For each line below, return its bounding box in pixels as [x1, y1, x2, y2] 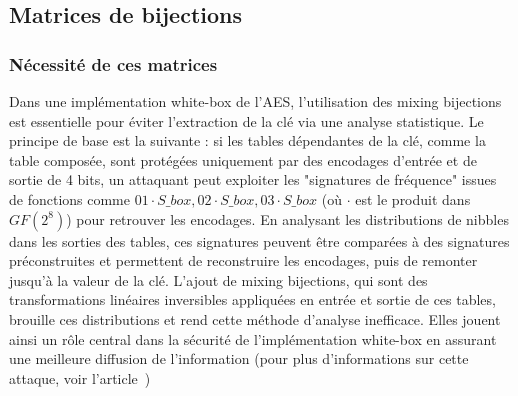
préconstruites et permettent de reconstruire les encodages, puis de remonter [9, 250, 478, 271]
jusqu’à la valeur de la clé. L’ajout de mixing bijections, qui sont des [9, 269, 428, 290]
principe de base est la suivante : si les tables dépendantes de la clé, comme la [9, 130, 486, 151]
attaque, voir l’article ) [9, 367, 151, 388]
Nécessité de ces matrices [9, 51, 218, 76]
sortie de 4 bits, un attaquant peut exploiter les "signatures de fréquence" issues [9, 169, 497, 190]
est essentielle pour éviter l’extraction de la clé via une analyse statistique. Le [9, 110, 484, 131]
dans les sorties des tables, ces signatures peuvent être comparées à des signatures [9, 230, 510, 251]
